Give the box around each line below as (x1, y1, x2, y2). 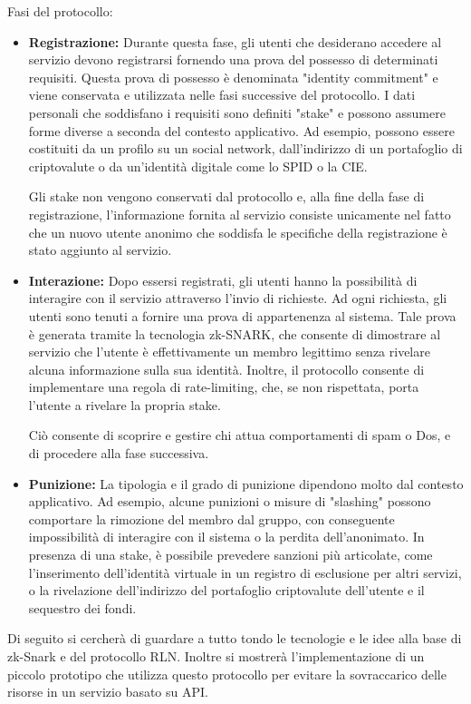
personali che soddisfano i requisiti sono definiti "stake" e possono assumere (28, 103, 446, 122)
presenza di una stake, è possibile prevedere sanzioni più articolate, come (28, 545, 433, 564)
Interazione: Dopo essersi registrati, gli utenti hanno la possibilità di (28, 270, 418, 289)
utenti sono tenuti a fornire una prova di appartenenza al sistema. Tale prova (28, 306, 457, 325)
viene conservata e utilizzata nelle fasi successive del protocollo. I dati (28, 85, 416, 104)
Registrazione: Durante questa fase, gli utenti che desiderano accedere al (28, 32, 442, 51)
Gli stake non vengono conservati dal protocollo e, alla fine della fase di (28, 187, 425, 206)
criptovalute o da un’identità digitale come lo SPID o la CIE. (28, 156, 368, 175)
